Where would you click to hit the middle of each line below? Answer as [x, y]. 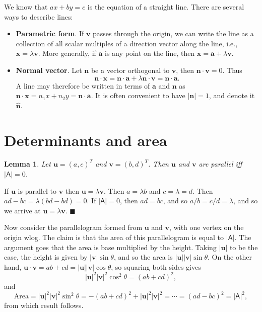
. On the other [230, 257]
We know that [26, 7]
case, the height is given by [46, 257]
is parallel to [37, 190]
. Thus [232, 70]
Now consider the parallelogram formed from [73, 227]
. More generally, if [67, 53]
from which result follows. [44, 305]
